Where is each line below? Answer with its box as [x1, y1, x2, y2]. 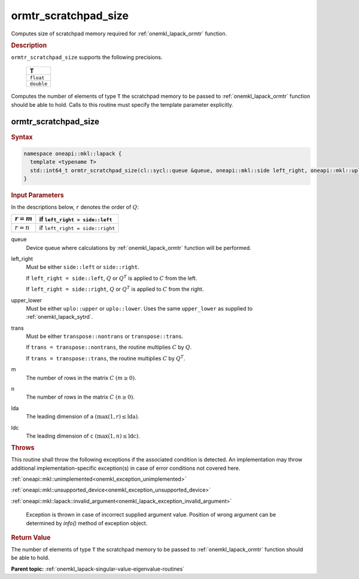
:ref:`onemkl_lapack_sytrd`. [26, 313, 93, 321]
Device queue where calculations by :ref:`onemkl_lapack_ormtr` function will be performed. [26, 244, 251, 251]
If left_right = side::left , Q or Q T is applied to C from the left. [26, 274, 197, 282]
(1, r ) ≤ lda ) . [108, 413, 139, 420]
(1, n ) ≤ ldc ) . [108, 432, 140, 439]
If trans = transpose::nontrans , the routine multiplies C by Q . [26, 343, 192, 351]
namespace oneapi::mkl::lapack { [23, 150, 122, 157]
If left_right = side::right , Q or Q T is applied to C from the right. [26, 285, 204, 293]
